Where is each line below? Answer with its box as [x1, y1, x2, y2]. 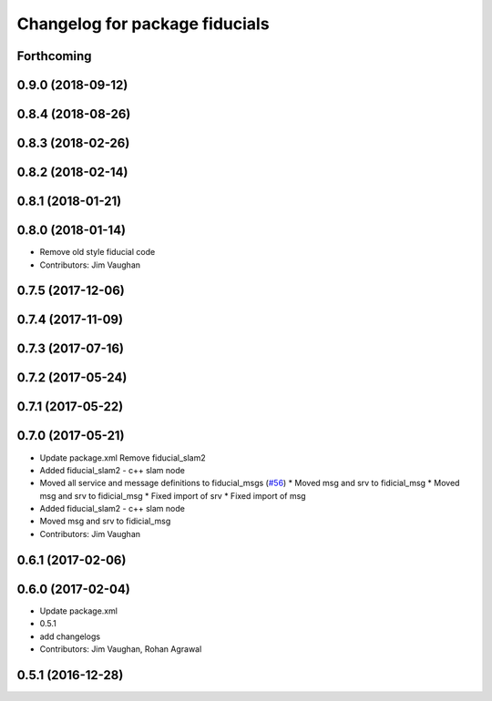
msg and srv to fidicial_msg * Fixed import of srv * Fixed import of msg [39, 490, 306, 501]
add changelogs [39, 631, 100, 642]
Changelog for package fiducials [16, 14, 270, 34]
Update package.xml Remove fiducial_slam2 [39, 452, 207, 463]
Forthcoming [16, 48, 92, 64]
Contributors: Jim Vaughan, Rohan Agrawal [39, 643, 202, 655]
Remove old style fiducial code [39, 247, 156, 258]
